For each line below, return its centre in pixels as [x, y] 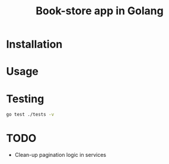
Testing [25, 99]
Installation [34, 44]
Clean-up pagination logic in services [60, 155]
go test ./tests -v [30, 115]
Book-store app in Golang [100, 11]
